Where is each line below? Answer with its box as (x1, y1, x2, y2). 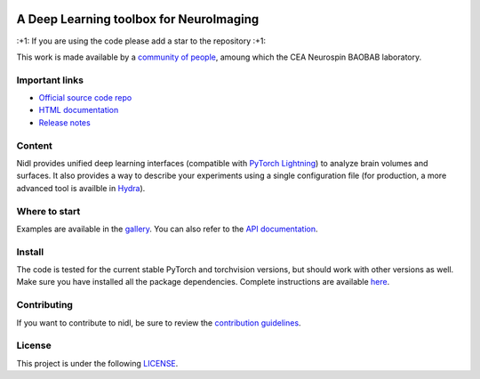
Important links (16, 74, 84, 86)
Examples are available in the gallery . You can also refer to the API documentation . (16, 223, 319, 234)
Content (16, 139, 53, 151)
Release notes (38, 117, 91, 128)
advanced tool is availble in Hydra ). (16, 182, 146, 193)
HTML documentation (38, 105, 119, 116)
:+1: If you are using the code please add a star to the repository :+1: (16, 36, 267, 46)
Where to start (16, 205, 81, 217)
